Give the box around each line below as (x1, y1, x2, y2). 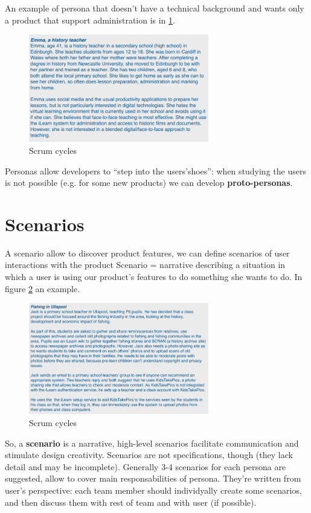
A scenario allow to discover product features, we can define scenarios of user (5, 246, 290, 259)
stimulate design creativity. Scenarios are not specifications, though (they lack (5, 448, 293, 461)
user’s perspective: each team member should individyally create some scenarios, (5, 483, 302, 496)
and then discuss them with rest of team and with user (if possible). (5, 495, 257, 508)
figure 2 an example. (5, 282, 80, 295)
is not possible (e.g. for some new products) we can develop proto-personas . (5, 176, 293, 189)
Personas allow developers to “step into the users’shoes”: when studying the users (5, 164, 306, 177)
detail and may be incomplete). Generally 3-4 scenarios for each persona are (5, 460, 286, 473)
